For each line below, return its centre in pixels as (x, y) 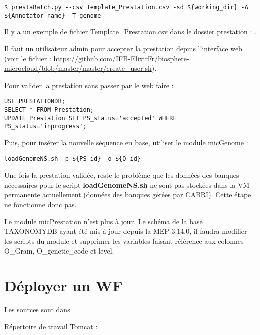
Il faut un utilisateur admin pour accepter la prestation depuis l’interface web (123, 48)
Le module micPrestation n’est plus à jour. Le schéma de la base (103, 221)
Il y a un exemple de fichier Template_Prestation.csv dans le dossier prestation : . (130, 31)
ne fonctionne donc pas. (40, 204)
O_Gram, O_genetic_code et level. (59, 251)
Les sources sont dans (37, 310)
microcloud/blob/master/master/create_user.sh (78, 68)
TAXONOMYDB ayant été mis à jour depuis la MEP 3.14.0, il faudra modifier (126, 231)
